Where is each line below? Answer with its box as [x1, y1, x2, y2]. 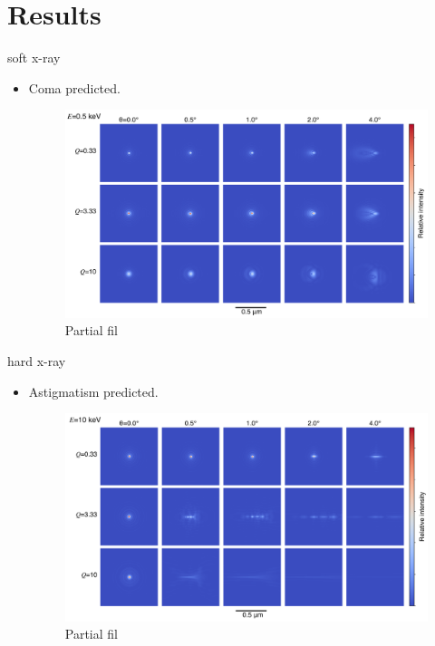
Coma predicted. [28, 78, 121, 97]
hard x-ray [7, 351, 66, 370]
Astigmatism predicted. [28, 381, 159, 400]
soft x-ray [7, 48, 61, 67]
